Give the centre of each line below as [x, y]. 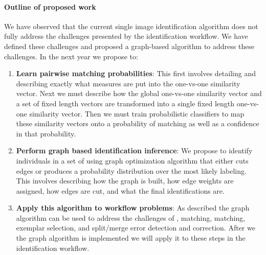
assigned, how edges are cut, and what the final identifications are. [120, 190]
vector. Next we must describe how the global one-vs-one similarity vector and [139, 93]
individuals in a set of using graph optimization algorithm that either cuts [132, 160]
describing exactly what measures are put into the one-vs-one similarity [128, 83]
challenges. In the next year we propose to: [71, 56]
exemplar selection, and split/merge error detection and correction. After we [136, 228]
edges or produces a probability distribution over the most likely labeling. [131, 170]
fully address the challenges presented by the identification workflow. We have [126, 36]
